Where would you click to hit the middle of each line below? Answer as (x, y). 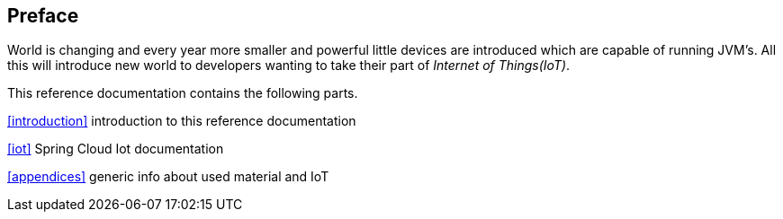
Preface (43, 16)
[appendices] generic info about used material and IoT (168, 177)
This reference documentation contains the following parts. (183, 93)
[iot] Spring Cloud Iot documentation (116, 149)
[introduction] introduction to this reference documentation (182, 121)
